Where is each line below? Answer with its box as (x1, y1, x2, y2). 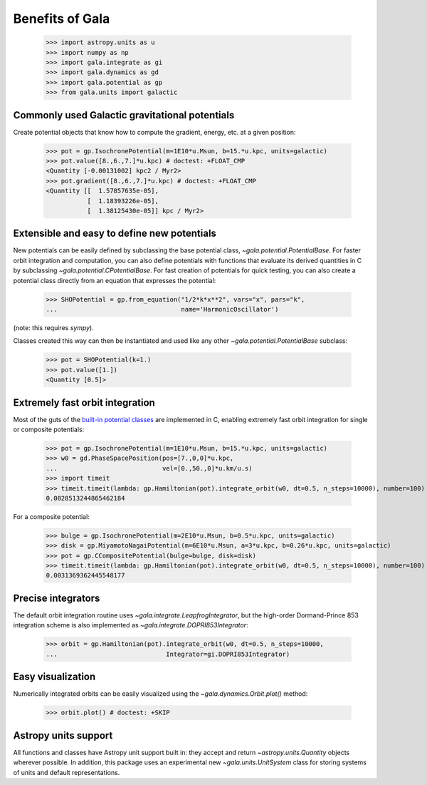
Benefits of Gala (13, 11, 110, 26)
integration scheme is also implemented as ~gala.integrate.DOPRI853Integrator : (13, 621, 248, 630)
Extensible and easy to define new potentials (13, 227, 217, 240)
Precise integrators (13, 592, 100, 604)
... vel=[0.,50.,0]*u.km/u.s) (46, 464, 253, 472)
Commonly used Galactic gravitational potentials (13, 109, 235, 121)
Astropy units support (13, 729, 113, 742)
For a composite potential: (13, 512, 90, 520)
